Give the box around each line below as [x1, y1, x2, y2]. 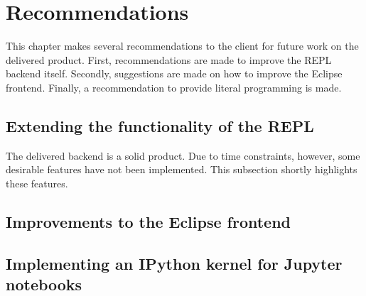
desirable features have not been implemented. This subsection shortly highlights [6, 162, 357, 177]
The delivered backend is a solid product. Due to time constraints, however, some [6, 148, 360, 163]
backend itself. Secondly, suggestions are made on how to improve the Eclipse [6, 66, 343, 81]
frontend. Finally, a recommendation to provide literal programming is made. [6, 80, 342, 94]
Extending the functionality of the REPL [6, 114, 314, 136]
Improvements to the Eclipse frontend [6, 210, 291, 232]
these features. [6, 175, 68, 190]
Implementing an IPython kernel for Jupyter [6, 252, 343, 274]
